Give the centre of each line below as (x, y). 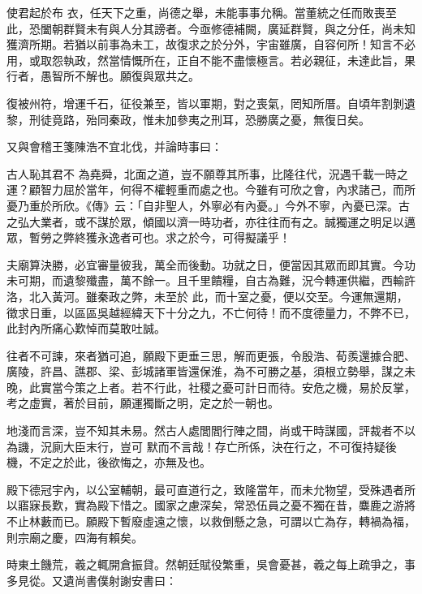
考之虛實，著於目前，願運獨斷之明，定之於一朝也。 (143, 403)
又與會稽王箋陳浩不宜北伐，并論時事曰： (114, 146)
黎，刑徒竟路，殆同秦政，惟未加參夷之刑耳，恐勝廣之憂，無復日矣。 (188, 119)
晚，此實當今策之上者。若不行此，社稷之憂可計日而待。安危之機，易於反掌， (211, 387)
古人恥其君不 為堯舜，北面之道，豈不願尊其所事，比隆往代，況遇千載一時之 (207, 173)
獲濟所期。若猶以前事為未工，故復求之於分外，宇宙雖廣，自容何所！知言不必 (211, 44)
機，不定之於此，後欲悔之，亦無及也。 (109, 462)
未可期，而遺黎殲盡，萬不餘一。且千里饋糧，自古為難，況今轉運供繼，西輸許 (211, 280)
